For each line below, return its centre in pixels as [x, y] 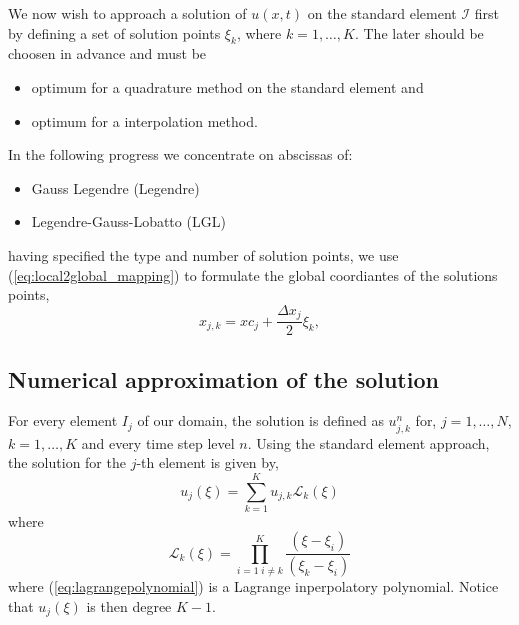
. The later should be [419, 32]
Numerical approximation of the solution [223, 378]
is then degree [129, 605]
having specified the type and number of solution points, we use [203, 254]
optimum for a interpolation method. [144, 120]
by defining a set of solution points [114, 32]
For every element [63, 420]
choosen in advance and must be [107, 53]
